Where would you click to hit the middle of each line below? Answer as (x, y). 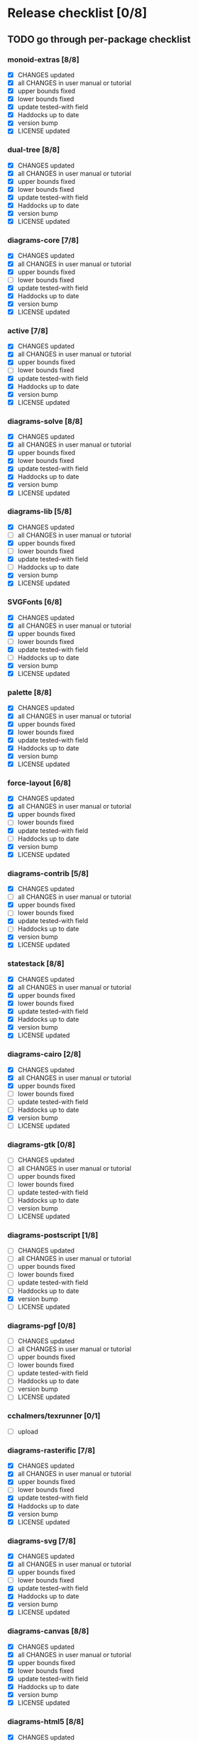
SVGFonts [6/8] (35, 602)
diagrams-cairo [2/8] (44, 1054)
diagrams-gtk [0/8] (42, 1145)
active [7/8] (28, 330)
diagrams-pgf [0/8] (42, 1326)
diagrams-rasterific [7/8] (51, 1450)
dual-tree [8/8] (34, 150)
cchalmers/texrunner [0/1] (54, 1416)
